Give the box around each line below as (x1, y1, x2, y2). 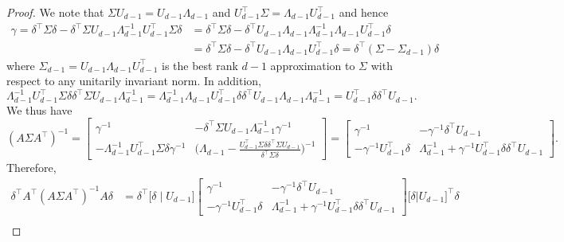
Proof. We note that (6, 4, 104, 20)
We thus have (6, 101, 72, 118)
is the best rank (162, 57, 238, 73)
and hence (339, 4, 389, 20)
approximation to (270, 57, 355, 73)
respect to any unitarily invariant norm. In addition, (6, 72, 261, 89)
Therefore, (6, 159, 57, 176)
